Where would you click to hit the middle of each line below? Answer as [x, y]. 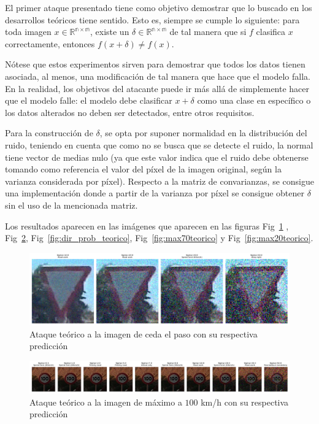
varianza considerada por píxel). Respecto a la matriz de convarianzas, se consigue [159, 181]
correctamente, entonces [50, 43]
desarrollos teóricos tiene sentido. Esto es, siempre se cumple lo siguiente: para [152, 19]
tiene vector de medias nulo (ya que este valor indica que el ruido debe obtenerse [157, 157]
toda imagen [28, 32]
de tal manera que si [208, 32]
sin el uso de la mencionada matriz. [71, 205]
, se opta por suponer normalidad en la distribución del [203, 133]
